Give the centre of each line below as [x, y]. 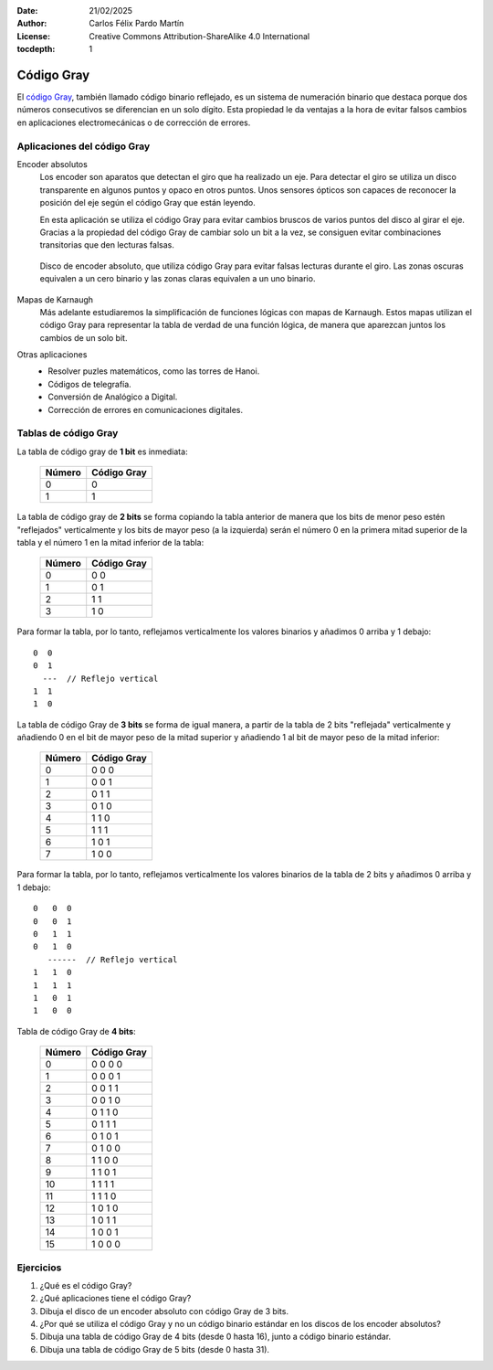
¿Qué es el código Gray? [86, 1285]
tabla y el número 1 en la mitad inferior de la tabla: [110, 542]
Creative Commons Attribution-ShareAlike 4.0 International [199, 36]
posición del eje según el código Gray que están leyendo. [147, 203]
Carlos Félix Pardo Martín [136, 24]
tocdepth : [36, 49]
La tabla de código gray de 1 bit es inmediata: [102, 451]
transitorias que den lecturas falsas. [107, 245]
